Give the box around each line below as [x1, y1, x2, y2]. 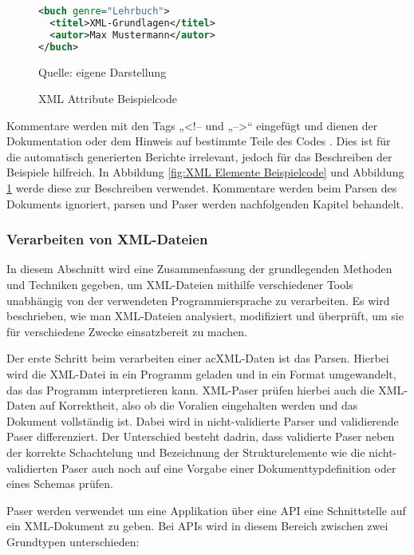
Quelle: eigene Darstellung [38, 63, 167, 80]
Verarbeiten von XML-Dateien [6, 229, 208, 249]
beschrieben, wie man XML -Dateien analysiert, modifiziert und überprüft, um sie [6, 307, 404, 324]
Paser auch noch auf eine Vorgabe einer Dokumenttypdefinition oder [61, 459, 396, 476]
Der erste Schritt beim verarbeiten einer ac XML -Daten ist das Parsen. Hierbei [6, 350, 389, 367]
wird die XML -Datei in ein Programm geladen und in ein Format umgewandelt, [6, 366, 396, 383]
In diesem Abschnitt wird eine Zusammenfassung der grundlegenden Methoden [6, 260, 392, 277]
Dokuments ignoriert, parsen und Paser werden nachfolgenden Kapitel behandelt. [6, 195, 404, 212]
